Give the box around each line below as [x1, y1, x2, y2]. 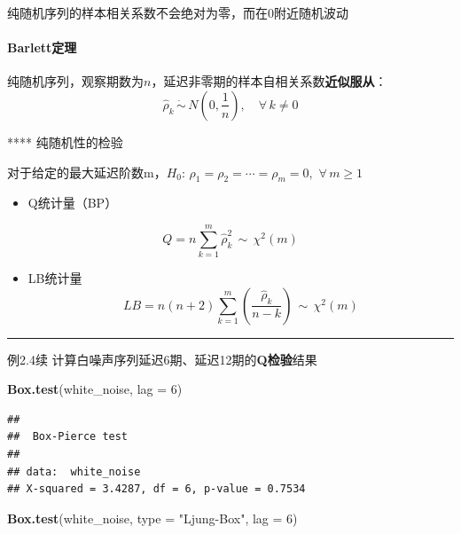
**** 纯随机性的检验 [7, 132, 123, 151]
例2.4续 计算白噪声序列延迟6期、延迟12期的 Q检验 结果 [7, 349, 317, 368]
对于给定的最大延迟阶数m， [7, 162, 167, 181]
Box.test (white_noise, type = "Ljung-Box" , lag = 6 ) [7, 508, 298, 527]
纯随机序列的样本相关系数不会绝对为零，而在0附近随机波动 [7, 4, 348, 21]
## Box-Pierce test [7, 430, 129, 444]
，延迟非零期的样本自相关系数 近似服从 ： [151, 72, 387, 90]
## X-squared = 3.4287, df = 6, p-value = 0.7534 [7, 483, 306, 496]
